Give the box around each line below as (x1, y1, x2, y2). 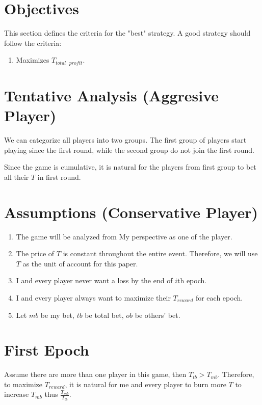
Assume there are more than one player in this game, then (4, 369, 187, 380)
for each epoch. (195, 292, 243, 303)
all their (4, 171, 29, 182)
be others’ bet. (135, 309, 180, 320)
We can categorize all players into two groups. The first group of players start (4, 134, 247, 145)
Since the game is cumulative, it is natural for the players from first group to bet (4, 161, 256, 172)
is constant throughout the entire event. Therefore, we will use (63, 248, 258, 259)
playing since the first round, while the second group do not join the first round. (4, 144, 254, 155)
